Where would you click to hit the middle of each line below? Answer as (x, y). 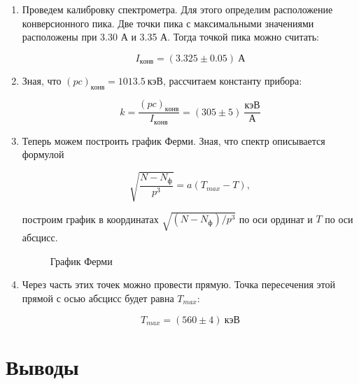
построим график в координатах (90, 219)
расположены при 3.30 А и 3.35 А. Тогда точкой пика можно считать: (170, 37)
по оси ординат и (276, 219)
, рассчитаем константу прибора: (232, 80)
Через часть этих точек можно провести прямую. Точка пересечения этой (179, 284)
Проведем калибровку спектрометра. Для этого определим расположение (177, 9)
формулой (43, 154)
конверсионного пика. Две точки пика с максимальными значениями (168, 23)
